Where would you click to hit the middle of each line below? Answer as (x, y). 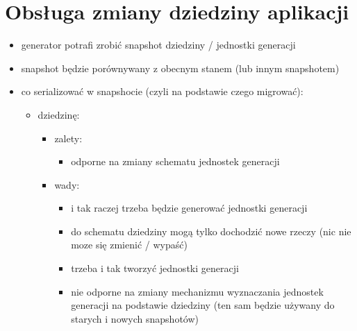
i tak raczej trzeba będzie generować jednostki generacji (189, 208)
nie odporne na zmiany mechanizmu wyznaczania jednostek (197, 291)
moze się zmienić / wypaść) (129, 245)
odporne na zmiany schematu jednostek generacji (175, 161)
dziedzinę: (59, 114)
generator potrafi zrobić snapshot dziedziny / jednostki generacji (158, 45)
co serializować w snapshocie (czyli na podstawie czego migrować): (162, 91)
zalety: (68, 138)
